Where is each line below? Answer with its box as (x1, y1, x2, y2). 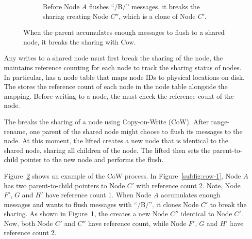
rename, (4, 126, 28, 136)
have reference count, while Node (88, 218, 186, 228)
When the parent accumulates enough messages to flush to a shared (23, 27, 225, 37)
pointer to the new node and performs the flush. (20, 154, 164, 164)
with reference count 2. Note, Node (136, 180, 241, 190)
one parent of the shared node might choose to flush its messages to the (29, 126, 243, 136)
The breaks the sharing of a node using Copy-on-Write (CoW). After (4, 116, 209, 126)
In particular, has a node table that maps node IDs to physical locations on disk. (4, 72, 245, 82)
